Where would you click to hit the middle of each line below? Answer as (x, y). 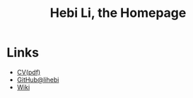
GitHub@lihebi (38, 80)
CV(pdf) (29, 72)
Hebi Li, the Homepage (118, 13)
